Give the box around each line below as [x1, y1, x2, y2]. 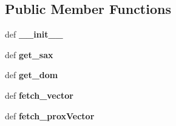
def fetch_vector [5, 88, 73, 101]
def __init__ [5, 28, 63, 41]
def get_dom [5, 68, 58, 81]
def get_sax [5, 48, 53, 61]
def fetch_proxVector [5, 109, 95, 122]
